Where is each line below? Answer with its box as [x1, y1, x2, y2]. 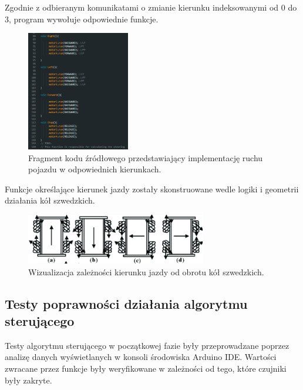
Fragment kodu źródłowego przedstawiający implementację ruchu [28, 151, 263, 164]
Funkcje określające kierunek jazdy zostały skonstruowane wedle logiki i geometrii [5, 182, 299, 195]
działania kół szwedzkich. [5, 194, 95, 206]
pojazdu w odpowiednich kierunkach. [28, 163, 161, 175]
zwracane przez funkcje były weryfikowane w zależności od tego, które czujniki [5, 362, 287, 374]
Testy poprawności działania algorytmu [5, 294, 248, 312]
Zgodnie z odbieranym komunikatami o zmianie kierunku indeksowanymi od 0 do [5, 1, 297, 13]
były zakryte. [5, 374, 52, 386]
